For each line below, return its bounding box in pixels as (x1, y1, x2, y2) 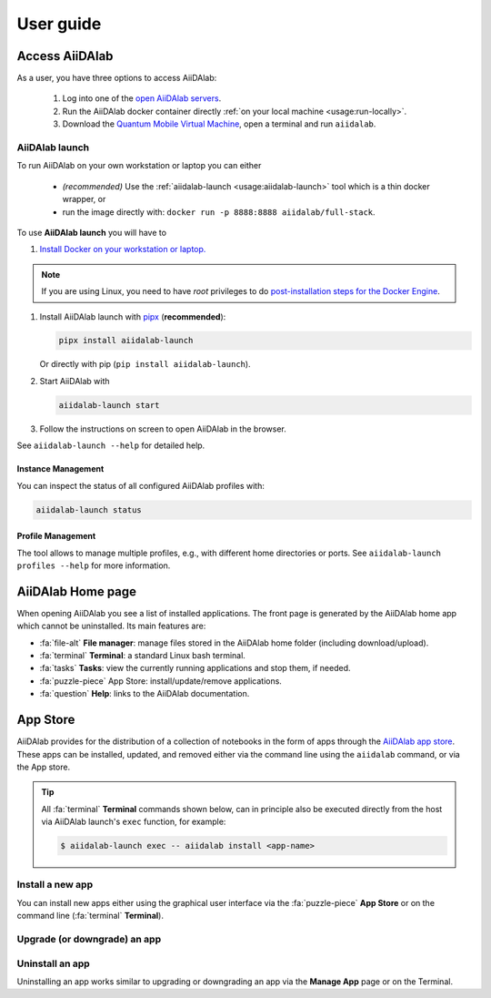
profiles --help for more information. (16, 560, 171, 571)
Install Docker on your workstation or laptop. (39, 244, 206, 255)
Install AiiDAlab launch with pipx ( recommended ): (39, 311, 226, 322)
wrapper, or (62, 194, 106, 205)
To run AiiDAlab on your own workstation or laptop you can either (16, 160, 262, 171)
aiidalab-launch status (35, 504, 143, 514)
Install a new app (16, 879, 94, 891)
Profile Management (16, 531, 96, 542)
